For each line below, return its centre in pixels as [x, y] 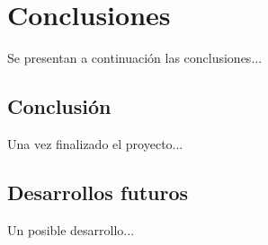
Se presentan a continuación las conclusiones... [135, 58]
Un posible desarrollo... [71, 229]
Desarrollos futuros [98, 192]
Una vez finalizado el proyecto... [95, 143]
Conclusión [59, 106]
